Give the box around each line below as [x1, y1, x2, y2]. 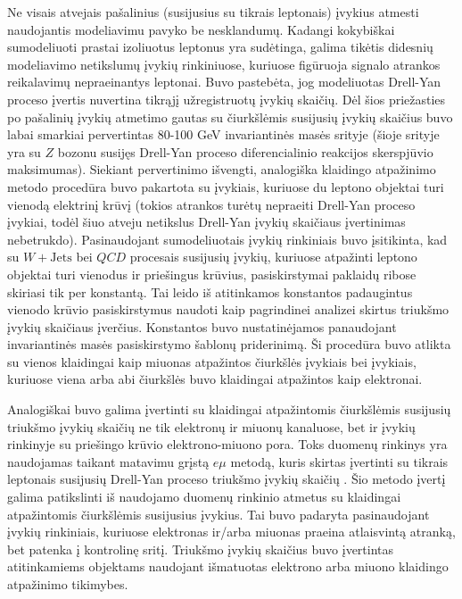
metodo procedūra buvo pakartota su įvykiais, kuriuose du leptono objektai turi [7, 177, 444, 196]
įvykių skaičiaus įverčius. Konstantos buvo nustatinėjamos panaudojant [7, 317, 397, 336]
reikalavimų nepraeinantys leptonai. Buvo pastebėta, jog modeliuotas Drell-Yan [7, 72, 441, 91]
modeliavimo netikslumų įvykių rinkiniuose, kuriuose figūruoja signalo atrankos [7, 54, 441, 73]
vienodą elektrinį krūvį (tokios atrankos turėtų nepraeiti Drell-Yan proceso [7, 195, 416, 213]
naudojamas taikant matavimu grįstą [7, 452, 210, 470]
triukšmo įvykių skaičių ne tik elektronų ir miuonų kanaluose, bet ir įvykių [7, 417, 416, 436]
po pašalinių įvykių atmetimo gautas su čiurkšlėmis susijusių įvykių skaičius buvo [7, 107, 453, 126]
